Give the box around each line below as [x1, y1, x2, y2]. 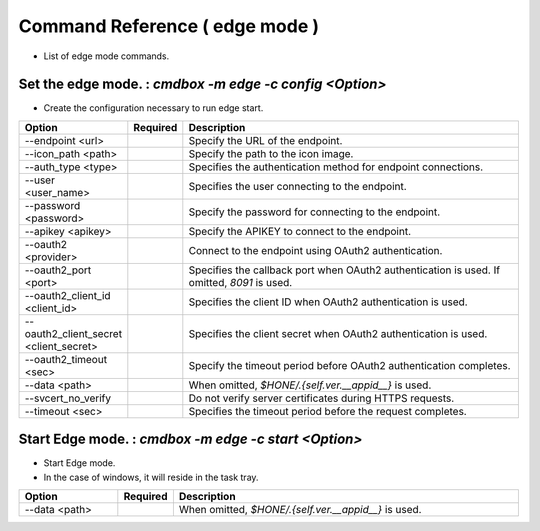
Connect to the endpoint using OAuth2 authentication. [188, 243, 443, 257]
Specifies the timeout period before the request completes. [188, 404, 467, 418]
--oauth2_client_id [24, 288, 111, 302]
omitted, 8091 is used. [188, 275, 293, 289]
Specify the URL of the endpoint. [188, 133, 343, 147]
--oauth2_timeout [24, 352, 108, 366]
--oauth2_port [24, 263, 92, 277]
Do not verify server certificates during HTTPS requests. [188, 391, 455, 405]
